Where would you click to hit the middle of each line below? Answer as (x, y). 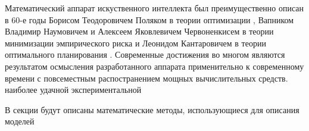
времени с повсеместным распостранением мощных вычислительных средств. (146, 78)
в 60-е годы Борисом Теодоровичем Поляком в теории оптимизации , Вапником (149, 19)
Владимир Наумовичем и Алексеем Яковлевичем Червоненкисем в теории (139, 31)
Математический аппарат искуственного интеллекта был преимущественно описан (154, 8)
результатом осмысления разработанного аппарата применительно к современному (154, 66)
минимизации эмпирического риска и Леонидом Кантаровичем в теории (135, 43)
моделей (20, 121)
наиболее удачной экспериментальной (73, 90)
